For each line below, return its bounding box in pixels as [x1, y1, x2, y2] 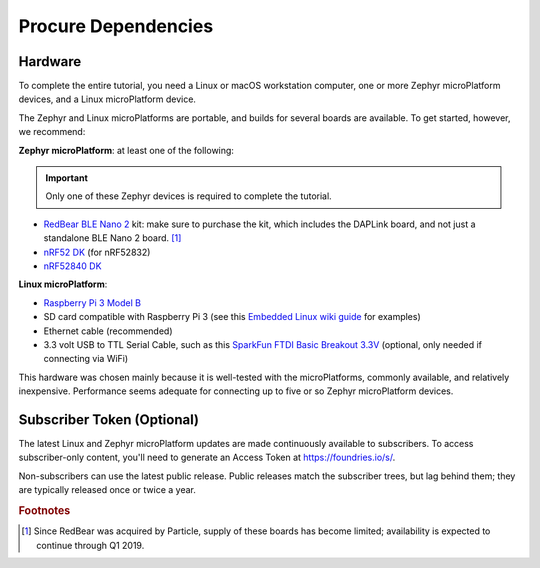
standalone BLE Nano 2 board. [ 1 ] [43, 232, 182, 244]
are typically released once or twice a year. [18, 484, 197, 496]
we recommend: [18, 126, 86, 138]
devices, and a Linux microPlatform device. [18, 93, 197, 105]
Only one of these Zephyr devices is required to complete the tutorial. [45, 190, 332, 202]
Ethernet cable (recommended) [43, 325, 174, 337]
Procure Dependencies [18, 15, 214, 37]
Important [45, 172, 89, 184]
